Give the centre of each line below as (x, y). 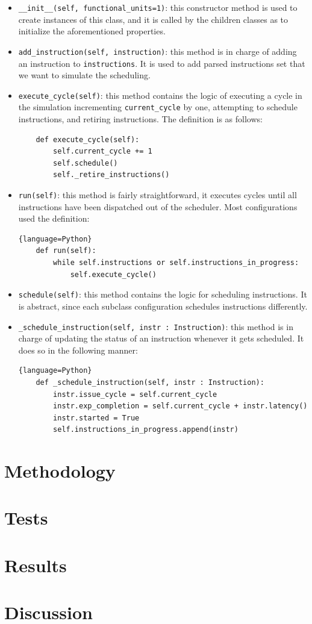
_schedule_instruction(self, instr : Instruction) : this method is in (156, 326)
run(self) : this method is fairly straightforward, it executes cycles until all (158, 195)
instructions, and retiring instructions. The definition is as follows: (140, 119)
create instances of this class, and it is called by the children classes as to (153, 19)
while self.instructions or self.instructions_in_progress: (176, 263)
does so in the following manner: (78, 350)
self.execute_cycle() (113, 274)
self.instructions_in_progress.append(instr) (146, 430)
